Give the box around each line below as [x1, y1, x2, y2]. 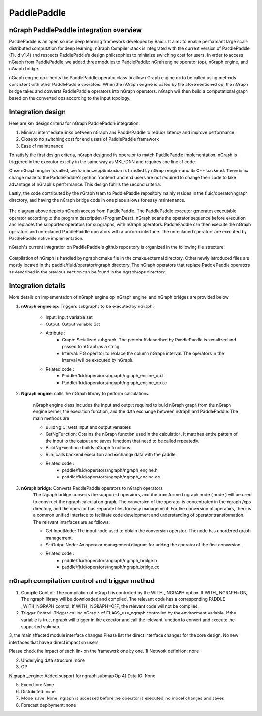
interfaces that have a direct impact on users [9, 639, 99, 645]
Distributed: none [21, 689, 56, 695]
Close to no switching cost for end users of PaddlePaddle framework [21, 136, 159, 142]
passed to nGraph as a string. [62, 343, 121, 349]
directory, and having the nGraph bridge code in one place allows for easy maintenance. [9, 197, 186, 203]
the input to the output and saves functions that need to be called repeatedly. [45, 438, 200, 444]
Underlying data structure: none [21, 657, 85, 663]
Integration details [9, 282, 65, 290]
